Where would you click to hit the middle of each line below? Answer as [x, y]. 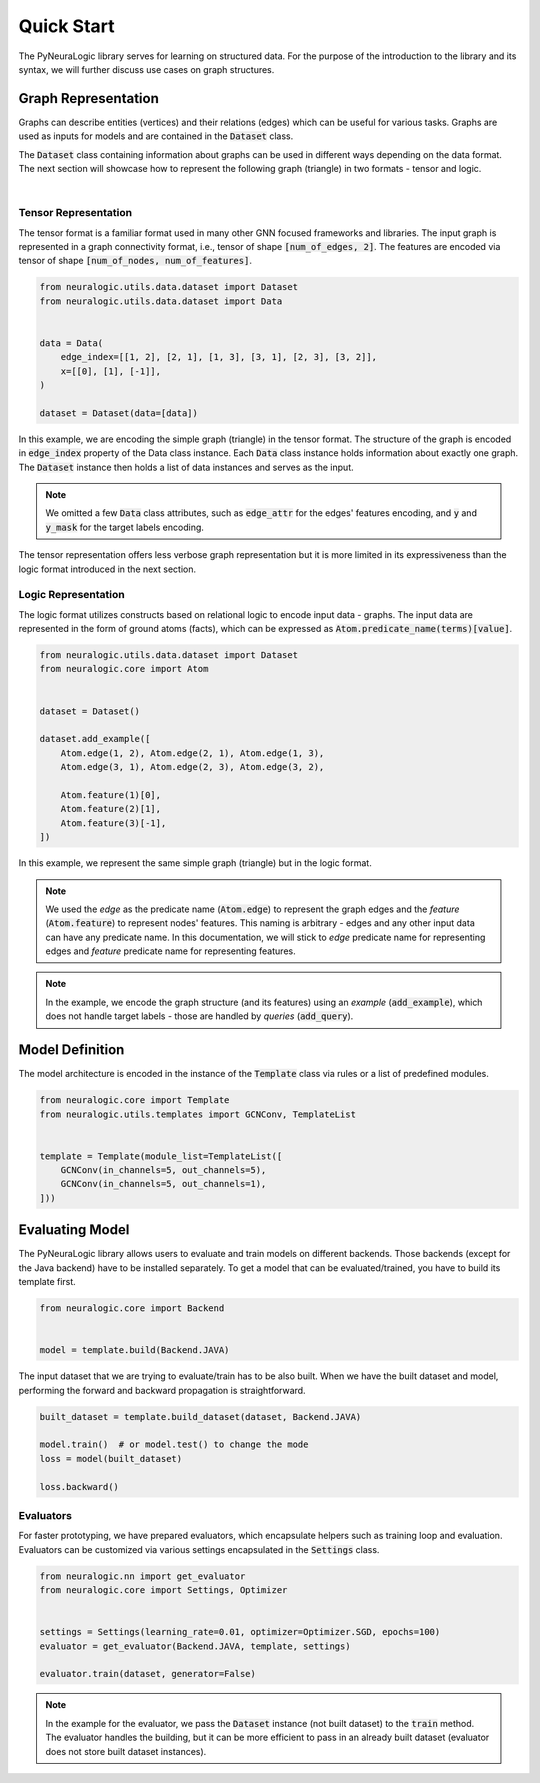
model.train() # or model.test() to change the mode [174, 1444]
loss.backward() [79, 1486]
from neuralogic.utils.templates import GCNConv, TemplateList [198, 1114]
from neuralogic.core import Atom [124, 669]
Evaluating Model [74, 1230]
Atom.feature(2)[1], [111, 809]
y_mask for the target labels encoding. [125, 527]
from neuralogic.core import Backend [132, 1308]
